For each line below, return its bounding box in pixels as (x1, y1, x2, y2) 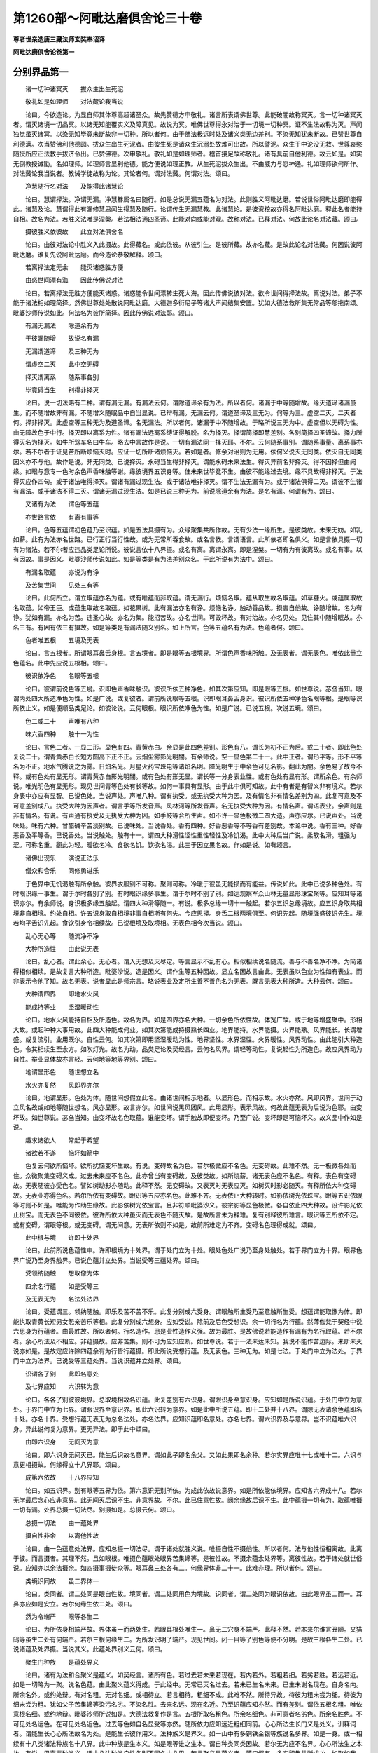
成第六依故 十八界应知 (24, 1473, 99, 1482)
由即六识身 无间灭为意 (24, 1437, 99, 1446)
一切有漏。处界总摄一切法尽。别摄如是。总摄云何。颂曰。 (13, 1505, 178, 1514)
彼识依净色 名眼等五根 (24, 672, 99, 680)
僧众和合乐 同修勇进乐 (24, 867, 99, 875)
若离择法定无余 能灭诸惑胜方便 (24, 263, 124, 271)
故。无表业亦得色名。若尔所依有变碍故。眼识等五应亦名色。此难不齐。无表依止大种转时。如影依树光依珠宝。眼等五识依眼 (13, 1191, 363, 1199)
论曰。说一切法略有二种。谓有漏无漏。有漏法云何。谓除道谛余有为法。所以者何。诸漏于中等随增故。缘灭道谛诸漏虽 (24, 398, 356, 407)
